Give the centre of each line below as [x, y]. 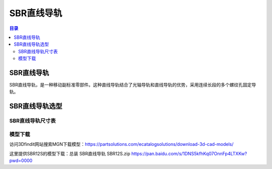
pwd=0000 [21, 160]
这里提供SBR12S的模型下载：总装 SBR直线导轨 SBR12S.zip [70, 153]
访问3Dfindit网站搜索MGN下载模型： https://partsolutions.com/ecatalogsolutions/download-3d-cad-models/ [121, 144]
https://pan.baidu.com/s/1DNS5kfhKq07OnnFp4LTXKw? [189, 153]
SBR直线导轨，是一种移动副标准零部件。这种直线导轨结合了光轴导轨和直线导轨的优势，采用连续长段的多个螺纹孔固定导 [133, 85]
